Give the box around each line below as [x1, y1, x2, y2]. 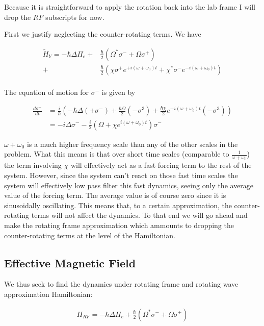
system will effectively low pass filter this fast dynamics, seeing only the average [4, 180, 254, 190]
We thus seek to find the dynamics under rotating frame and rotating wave [4, 279, 239, 289]
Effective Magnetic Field [4, 255, 136, 270]
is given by [101, 86, 136, 97]
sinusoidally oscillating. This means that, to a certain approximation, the [4, 199, 232, 210]
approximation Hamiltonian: [4, 288, 93, 299]
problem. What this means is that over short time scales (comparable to [4, 148, 229, 159]
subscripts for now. [45, 11, 104, 22]
